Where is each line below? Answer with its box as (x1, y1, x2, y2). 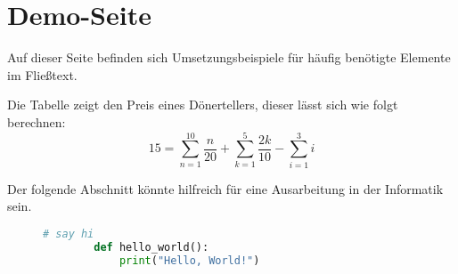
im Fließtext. (7, 65, 78, 84)
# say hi (43, 227, 94, 240)
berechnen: (7, 112, 66, 131)
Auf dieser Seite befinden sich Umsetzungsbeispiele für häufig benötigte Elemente (7, 48, 451, 67)
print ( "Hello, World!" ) (119, 254, 260, 267)
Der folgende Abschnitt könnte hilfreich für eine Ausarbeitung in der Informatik (7, 179, 444, 197)
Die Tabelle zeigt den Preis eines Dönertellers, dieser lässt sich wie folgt (7, 95, 398, 114)
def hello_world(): (94, 240, 209, 254)
